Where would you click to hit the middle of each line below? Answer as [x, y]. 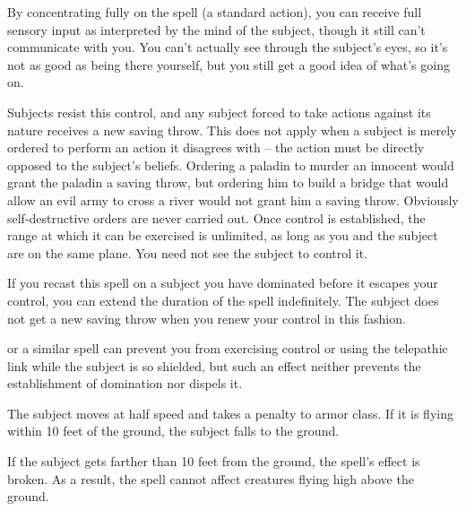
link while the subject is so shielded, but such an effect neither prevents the [214, 365]
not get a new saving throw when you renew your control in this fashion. [207, 318]
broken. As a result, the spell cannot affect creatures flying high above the [211, 478]
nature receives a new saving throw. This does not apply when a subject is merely [232, 130]
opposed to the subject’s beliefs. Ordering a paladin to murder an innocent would [231, 165]
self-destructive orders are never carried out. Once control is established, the [216, 217]
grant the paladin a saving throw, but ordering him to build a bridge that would [228, 182]
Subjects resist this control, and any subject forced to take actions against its [219, 112]
